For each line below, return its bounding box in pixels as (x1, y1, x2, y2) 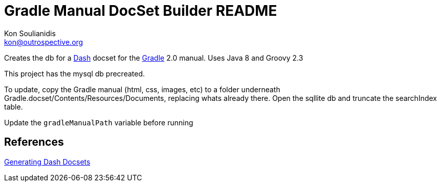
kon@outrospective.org (4, 37, 83, 46)
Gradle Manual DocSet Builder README (4, 2, 277, 19)
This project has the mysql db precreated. (4, 69, 145, 78)
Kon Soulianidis (4, 29, 56, 38)
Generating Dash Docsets (4, 157, 91, 166)
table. (4, 102, 23, 111)
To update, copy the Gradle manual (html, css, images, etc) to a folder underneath (4, 85, 280, 94)
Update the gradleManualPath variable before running (4, 118, 193, 127)
